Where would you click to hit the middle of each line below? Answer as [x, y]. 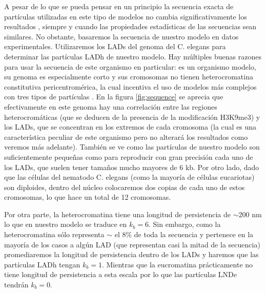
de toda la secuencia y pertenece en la [194, 234]
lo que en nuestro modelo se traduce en [66, 224]
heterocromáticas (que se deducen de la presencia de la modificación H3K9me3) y [132, 117]
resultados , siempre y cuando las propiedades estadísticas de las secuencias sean [130, 26]
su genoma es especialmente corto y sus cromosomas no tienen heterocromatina [129, 77]
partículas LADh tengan [42, 264]
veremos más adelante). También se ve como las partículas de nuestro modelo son [132, 147]
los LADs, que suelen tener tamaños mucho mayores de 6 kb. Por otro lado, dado [132, 167]
